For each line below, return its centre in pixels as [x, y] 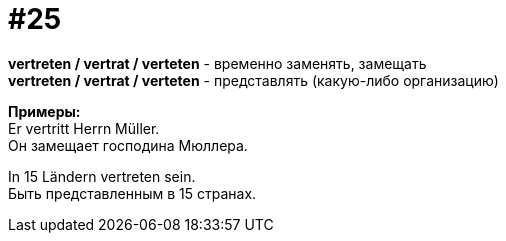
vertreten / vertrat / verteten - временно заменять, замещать [217, 63]
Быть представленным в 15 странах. [132, 193]
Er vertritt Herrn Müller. [84, 128]
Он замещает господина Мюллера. [128, 145]
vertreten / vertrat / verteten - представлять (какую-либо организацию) [253, 80]
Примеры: [44, 111]
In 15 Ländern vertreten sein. [102, 176]
